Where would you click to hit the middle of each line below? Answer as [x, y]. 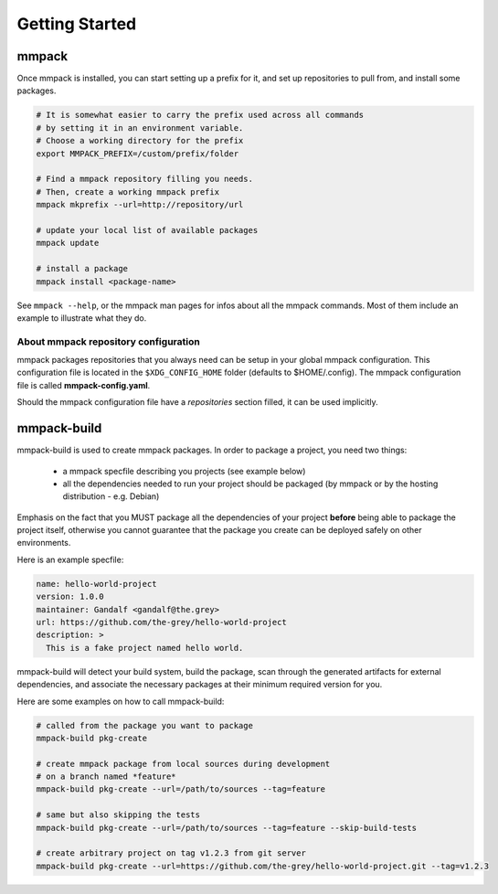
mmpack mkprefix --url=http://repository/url [140, 205]
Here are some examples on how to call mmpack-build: [121, 701]
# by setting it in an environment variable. [140, 128]
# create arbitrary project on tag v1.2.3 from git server [171, 853]
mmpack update [68, 243]
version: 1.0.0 [70, 597]
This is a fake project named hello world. [145, 648]
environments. [44, 543]
